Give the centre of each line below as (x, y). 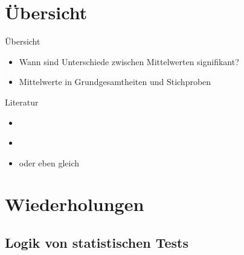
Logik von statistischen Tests (97, 243)
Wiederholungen (75, 204)
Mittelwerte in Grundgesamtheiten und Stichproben (115, 82)
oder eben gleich (49, 162)
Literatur (22, 102)
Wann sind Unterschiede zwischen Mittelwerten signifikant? (129, 61)
